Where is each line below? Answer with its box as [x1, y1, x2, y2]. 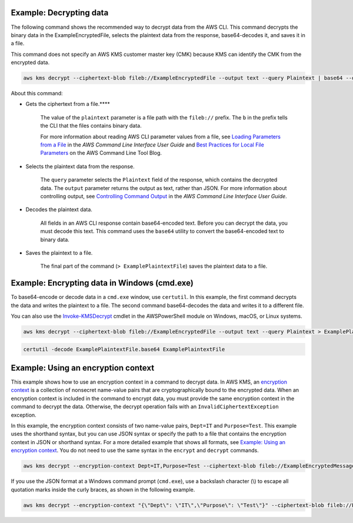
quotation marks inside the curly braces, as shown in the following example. [11, 486, 195, 493]
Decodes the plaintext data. [25, 206, 92, 213]
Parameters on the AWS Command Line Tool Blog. [40, 149, 162, 156]
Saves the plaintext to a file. [25, 249, 93, 256]
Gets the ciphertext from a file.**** [25, 101, 110, 108]
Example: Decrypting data [11, 8, 109, 18]
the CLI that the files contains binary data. [40, 122, 142, 129]
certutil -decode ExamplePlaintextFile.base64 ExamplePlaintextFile [23, 346, 225, 352]
